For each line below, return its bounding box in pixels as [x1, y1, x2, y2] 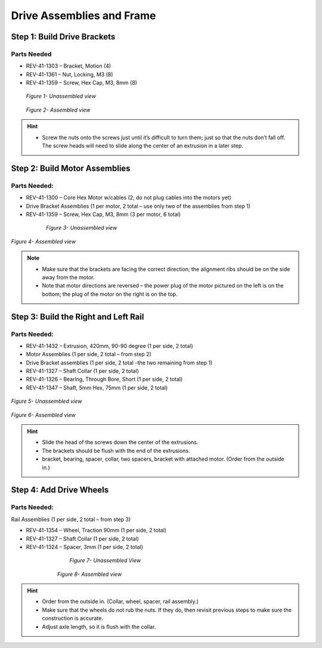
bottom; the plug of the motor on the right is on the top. [42, 290, 178, 298]
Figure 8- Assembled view [57, 570, 122, 578]
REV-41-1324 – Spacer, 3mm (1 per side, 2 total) [26, 543, 143, 550]
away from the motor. [42, 273, 95, 280]
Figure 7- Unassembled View [69, 557, 141, 564]
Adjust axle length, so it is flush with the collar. [42, 623, 156, 630]
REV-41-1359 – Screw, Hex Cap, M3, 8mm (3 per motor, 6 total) [26, 211, 181, 218]
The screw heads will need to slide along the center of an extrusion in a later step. [42, 142, 244, 149]
